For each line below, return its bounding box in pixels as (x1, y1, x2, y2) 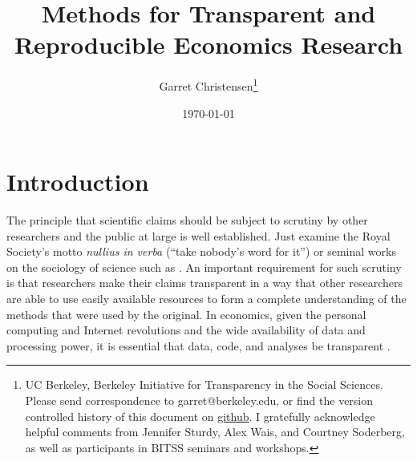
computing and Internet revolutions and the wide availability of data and (6, 321, 366, 338)
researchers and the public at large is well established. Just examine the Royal (6, 227, 391, 244)
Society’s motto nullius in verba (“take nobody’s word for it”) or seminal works (6, 243, 396, 260)
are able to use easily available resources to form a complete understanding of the (6, 290, 407, 307)
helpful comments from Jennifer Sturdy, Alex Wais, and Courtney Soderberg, (25, 423, 405, 440)
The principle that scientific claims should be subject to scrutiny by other (6, 212, 368, 228)
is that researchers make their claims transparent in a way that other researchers (6, 274, 403, 291)
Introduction (6, 165, 149, 198)
